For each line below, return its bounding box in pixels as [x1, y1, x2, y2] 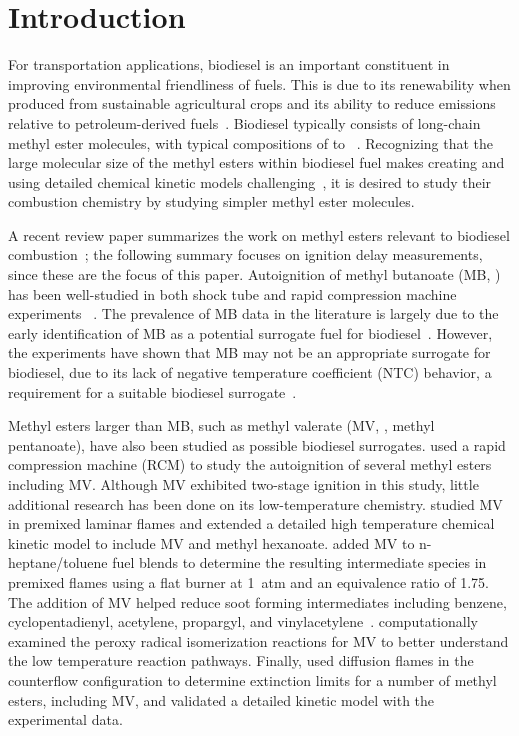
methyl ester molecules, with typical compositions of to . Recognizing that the [8, 132, 494, 153]
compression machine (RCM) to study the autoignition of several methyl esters [8, 454, 492, 475]
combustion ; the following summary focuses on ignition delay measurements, [8, 244, 483, 265]
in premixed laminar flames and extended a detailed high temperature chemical [8, 513, 495, 534]
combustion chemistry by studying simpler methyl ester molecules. [8, 191, 415, 212]
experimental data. [8, 709, 123, 730]
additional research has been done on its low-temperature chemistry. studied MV [8, 493, 503, 514]
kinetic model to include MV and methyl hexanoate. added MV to [8, 532, 415, 553]
